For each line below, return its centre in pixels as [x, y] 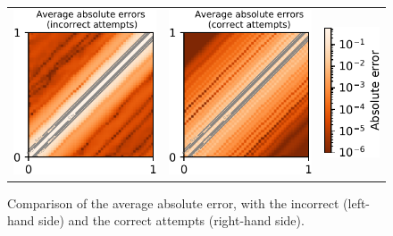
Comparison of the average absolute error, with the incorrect [173, 202]
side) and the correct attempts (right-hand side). [171, 220]
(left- [357, 202]
